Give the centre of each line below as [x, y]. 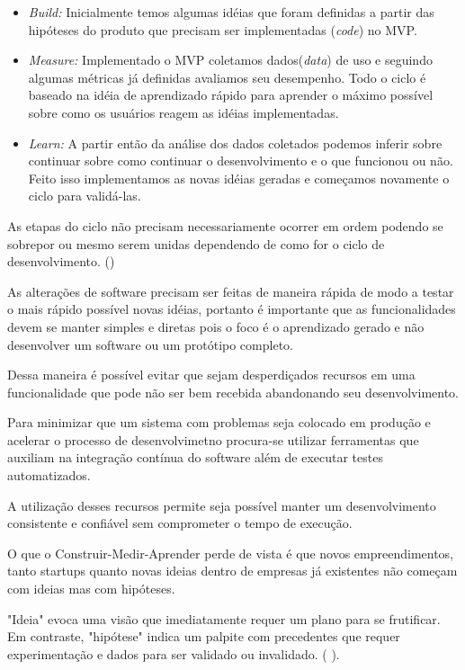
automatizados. [49, 475]
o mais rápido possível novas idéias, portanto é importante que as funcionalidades [232, 309]
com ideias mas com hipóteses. [91, 589]
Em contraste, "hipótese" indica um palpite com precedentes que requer [204, 636]
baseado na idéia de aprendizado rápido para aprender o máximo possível [231, 95]
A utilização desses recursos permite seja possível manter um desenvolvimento [222, 505]
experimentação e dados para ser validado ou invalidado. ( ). [174, 653]
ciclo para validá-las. [85, 196]
